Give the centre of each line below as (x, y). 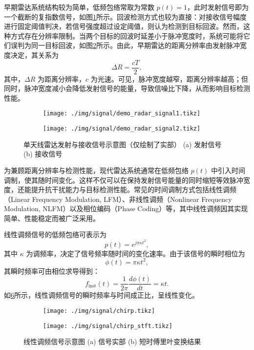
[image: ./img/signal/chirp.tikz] (99, 311)
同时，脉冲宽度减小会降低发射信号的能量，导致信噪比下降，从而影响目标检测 (127, 88)
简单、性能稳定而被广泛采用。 (52, 218)
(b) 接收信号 (43, 154)
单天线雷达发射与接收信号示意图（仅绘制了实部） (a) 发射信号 (123, 144)
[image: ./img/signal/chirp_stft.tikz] (108, 326)
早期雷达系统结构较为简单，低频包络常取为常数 (79, 7)
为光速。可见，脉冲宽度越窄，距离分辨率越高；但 (169, 78)
